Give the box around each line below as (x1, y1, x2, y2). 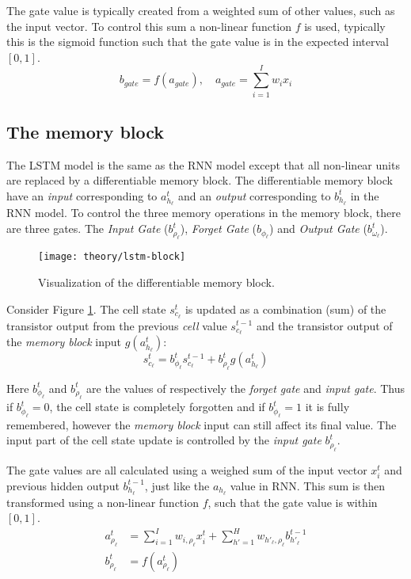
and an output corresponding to (177, 187, 331, 204)
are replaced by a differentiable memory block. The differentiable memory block (6, 172, 393, 189)
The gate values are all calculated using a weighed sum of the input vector (6, 461, 367, 478)
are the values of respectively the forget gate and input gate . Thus (86, 379, 405, 396)
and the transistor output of (256, 317, 393, 333)
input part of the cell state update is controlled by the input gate (6, 432, 322, 448)
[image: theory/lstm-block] (38, 251, 186, 263)
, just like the (144, 477, 210, 493)
